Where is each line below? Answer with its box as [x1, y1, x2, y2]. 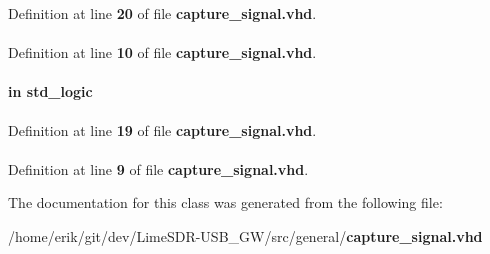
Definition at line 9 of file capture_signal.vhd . [8, 158, 309, 179]
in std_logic [8, 81, 93, 102]
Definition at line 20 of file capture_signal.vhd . [8, 3, 317, 23]
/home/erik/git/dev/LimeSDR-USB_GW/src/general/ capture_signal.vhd [8, 225, 483, 246]
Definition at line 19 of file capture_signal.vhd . [8, 119, 317, 140]
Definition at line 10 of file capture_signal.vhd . [8, 42, 317, 63]
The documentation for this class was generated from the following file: [8, 192, 443, 213]
